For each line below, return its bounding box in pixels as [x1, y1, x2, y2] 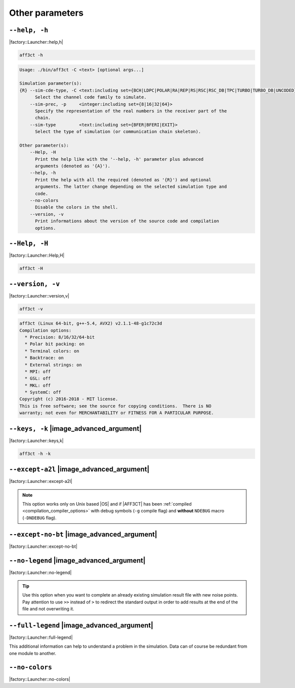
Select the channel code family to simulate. [35, 94, 147, 100]
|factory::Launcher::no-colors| [9, 676, 71, 682]
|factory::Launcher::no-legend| [9, 569, 72, 575]
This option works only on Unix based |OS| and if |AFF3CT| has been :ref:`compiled [22, 501, 192, 507]
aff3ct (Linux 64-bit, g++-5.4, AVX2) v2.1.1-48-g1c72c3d [19, 321, 162, 327]
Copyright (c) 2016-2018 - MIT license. [19, 396, 118, 402]
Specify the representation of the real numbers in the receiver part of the [35, 108, 227, 114]
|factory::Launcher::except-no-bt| [9, 543, 78, 549]
